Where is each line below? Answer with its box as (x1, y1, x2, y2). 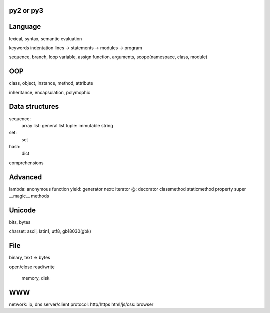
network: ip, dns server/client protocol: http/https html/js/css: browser (9, 301, 154, 307)
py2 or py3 (9, 6, 44, 15)
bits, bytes (9, 219, 31, 225)
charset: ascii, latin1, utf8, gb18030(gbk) (9, 228, 92, 234)
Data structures (9, 102, 59, 111)
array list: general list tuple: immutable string (21, 122, 113, 128)
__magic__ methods (9, 193, 49, 199)
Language (9, 22, 41, 31)
